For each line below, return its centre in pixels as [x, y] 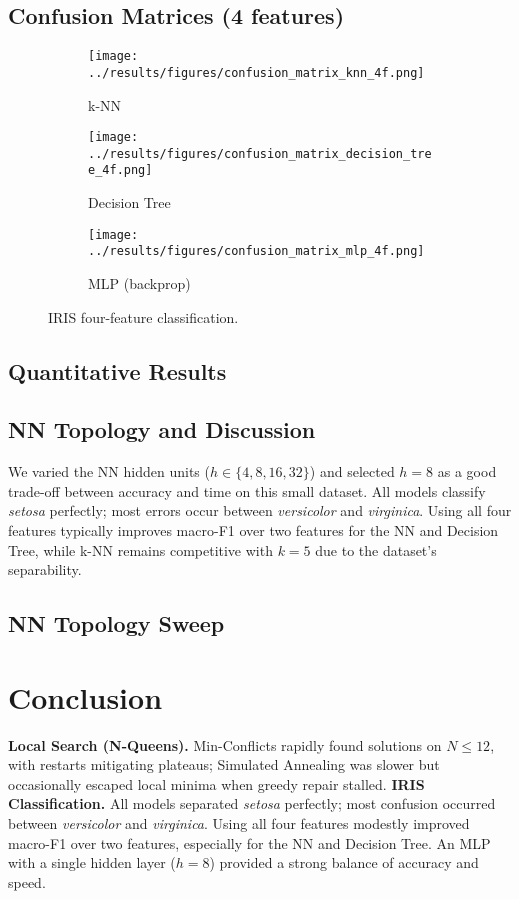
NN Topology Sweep [116, 623]
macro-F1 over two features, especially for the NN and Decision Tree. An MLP [249, 842]
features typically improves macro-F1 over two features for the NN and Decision [253, 529]
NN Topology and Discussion [162, 429]
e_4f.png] [120, 170]
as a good [467, 471]
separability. [45, 569]
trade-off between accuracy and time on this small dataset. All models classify [247, 490]
